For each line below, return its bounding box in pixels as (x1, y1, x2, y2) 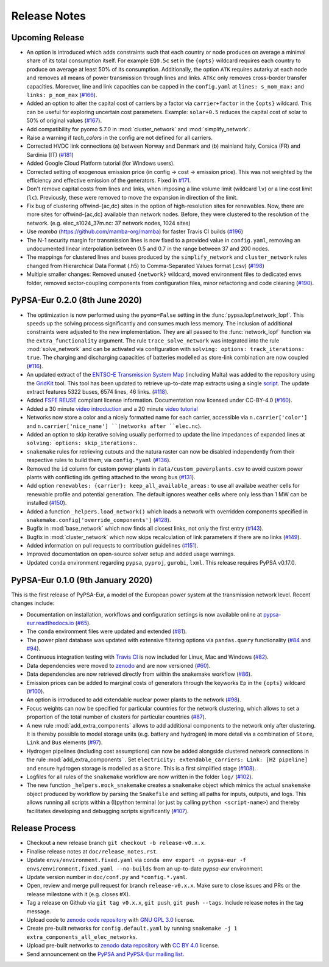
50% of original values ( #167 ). (26, 117, 102, 125)
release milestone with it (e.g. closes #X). (26, 890, 130, 897)
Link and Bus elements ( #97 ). (26, 739, 103, 746)
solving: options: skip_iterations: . (26, 440, 138, 447)
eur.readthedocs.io (26, 619, 74, 626)
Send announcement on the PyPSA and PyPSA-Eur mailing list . (26, 950, 185, 958)
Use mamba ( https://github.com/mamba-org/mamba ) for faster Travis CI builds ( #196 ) (26, 228, 244, 235)
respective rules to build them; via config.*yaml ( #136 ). (26, 457, 171, 464)
